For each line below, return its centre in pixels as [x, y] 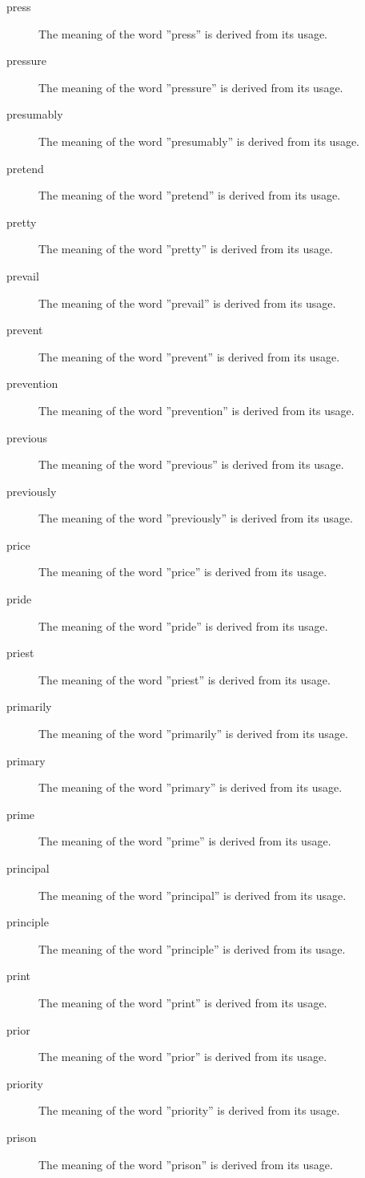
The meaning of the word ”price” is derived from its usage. [183, 572]
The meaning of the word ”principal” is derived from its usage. [193, 895]
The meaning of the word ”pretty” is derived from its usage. [186, 249]
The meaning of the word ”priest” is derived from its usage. [185, 679]
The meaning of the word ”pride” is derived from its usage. [183, 625]
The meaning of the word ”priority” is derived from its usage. [189, 1110]
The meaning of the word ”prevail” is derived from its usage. [187, 303]
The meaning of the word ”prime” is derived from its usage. [185, 841]
